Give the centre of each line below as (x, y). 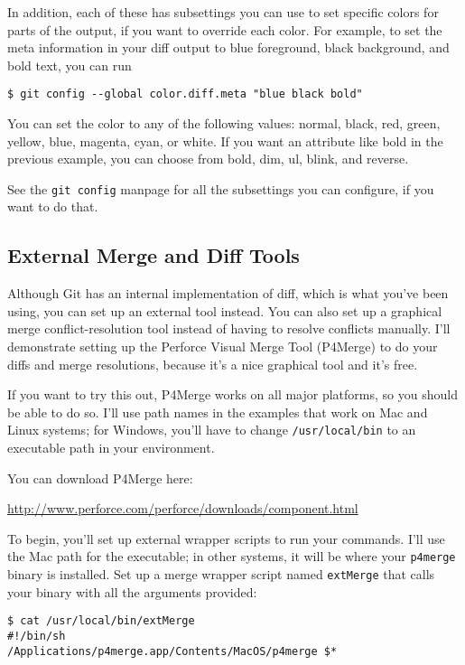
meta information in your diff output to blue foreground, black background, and (228, 47)
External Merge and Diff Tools (153, 255)
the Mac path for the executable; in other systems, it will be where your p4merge (232, 556)
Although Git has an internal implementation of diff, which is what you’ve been (228, 293)
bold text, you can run (70, 65)
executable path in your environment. (111, 448)
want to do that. (53, 206)
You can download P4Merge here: (100, 478)
